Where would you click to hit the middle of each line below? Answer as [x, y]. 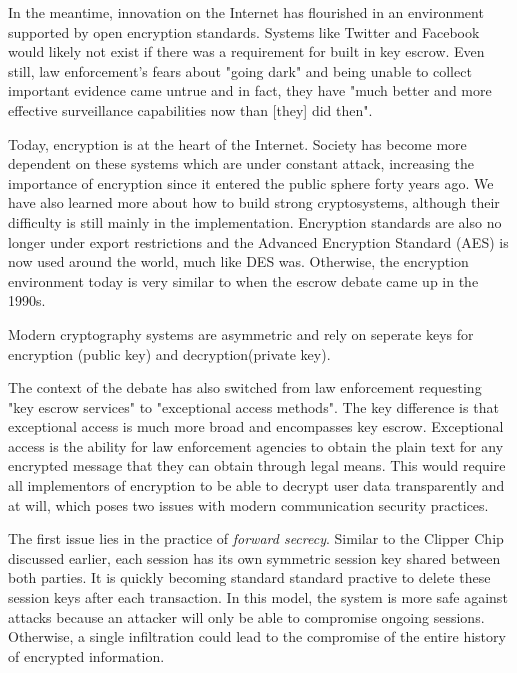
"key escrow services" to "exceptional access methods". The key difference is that [253, 406]
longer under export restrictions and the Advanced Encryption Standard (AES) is [258, 241]
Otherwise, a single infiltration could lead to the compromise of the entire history [257, 636]
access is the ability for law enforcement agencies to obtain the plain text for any [256, 445]
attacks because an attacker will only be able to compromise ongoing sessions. [246, 616]
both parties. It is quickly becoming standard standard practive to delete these [249, 577]
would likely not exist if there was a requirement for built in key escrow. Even [246, 51]
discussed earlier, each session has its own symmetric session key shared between [254, 557]
